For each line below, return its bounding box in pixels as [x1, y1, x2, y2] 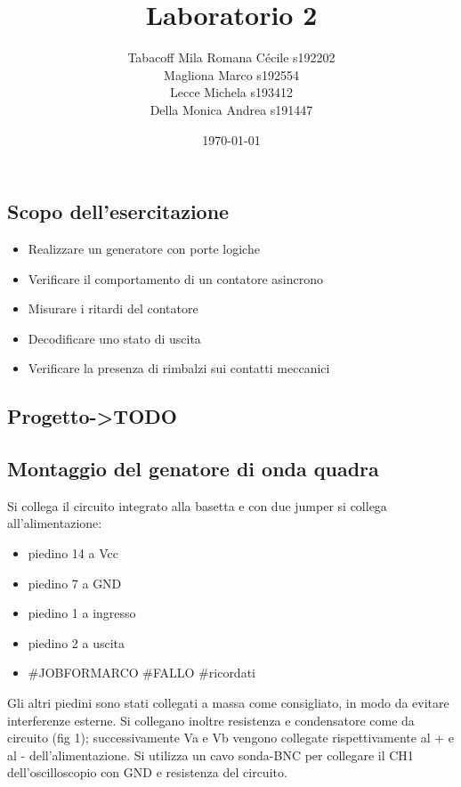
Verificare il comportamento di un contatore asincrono [28, 269, 324, 288]
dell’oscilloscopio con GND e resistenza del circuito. [7, 763, 287, 782]
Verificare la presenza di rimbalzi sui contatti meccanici [28, 359, 330, 377]
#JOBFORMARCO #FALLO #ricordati [28, 663, 255, 682]
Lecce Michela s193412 [170, 83, 293, 101]
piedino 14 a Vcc [28, 544, 118, 563]
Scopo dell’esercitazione [7, 198, 230, 225]
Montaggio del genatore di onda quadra [7, 455, 379, 483]
